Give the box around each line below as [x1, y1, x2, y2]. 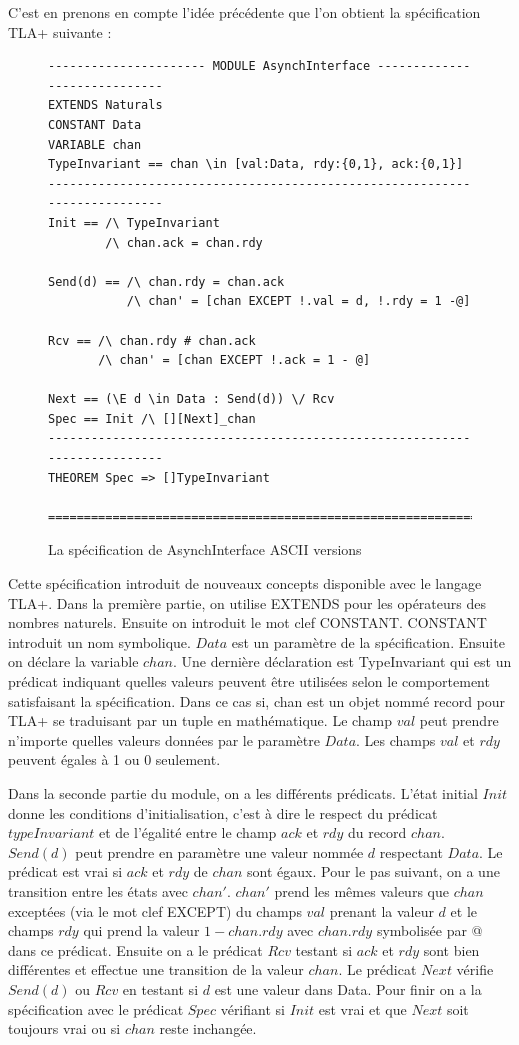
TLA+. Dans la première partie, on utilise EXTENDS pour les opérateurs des [8, 592, 486, 613]
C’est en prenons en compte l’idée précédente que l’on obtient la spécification [8, 2, 481, 22]
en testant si [122, 978, 199, 999]
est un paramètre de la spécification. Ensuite [231, 631, 505, 652]
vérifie [456, 959, 494, 980]
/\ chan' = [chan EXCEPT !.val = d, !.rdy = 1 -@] [126, 294, 471, 309]
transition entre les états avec [8, 880, 188, 901]
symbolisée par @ [376, 920, 483, 941]
